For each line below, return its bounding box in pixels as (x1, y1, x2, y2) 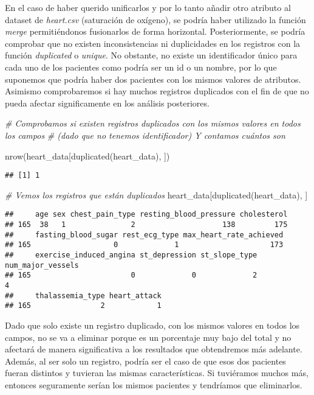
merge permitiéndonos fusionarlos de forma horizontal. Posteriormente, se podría (5, 25, 305, 38)
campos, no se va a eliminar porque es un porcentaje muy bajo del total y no (5, 330, 292, 343)
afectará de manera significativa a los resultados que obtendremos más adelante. (5, 343, 302, 355)
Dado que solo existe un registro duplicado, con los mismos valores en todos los (5, 318, 300, 331)
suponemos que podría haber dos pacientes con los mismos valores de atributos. (5, 72, 301, 85)
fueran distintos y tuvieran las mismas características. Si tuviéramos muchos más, (5, 366, 309, 379)
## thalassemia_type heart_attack (5, 291, 162, 300)
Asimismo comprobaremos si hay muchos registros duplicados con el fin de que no (5, 85, 309, 97)
